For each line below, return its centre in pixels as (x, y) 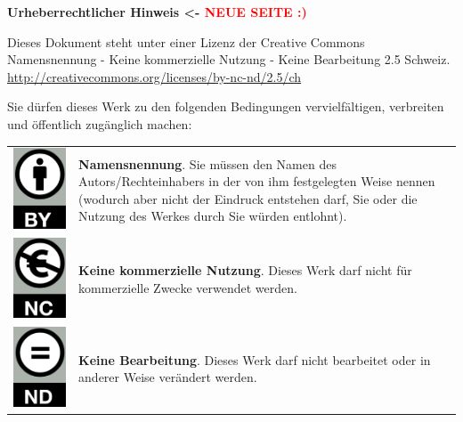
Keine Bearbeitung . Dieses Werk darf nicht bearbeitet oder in (255, 359)
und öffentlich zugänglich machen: (100, 123)
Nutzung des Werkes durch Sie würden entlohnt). (213, 216)
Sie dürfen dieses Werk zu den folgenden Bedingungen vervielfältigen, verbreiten (226, 106)
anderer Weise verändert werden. (168, 377)
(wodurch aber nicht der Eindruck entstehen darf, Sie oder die (248, 198)
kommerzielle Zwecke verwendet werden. (188, 288)
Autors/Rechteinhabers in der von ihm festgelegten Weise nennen (257, 181)
